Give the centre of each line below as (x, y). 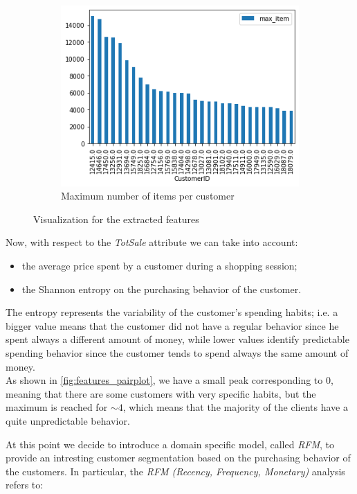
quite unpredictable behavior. (68, 420)
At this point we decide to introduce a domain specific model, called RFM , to (170, 444)
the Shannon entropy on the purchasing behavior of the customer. (162, 289)
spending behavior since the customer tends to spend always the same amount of (177, 353)
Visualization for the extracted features (116, 219)
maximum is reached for (57, 407)
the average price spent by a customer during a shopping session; (159, 266)
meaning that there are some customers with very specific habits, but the (161, 393)
